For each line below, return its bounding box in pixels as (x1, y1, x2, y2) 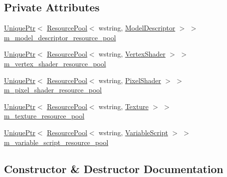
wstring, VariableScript (98, 127, 168, 137)
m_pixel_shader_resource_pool (4, 85, 102, 95)
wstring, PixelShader (98, 75, 161, 85)
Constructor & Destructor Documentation (4, 161, 224, 176)
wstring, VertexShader (98, 49, 166, 59)
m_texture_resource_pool (4, 111, 85, 121)
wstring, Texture (98, 101, 149, 111)
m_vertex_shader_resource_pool (4, 58, 106, 68)
